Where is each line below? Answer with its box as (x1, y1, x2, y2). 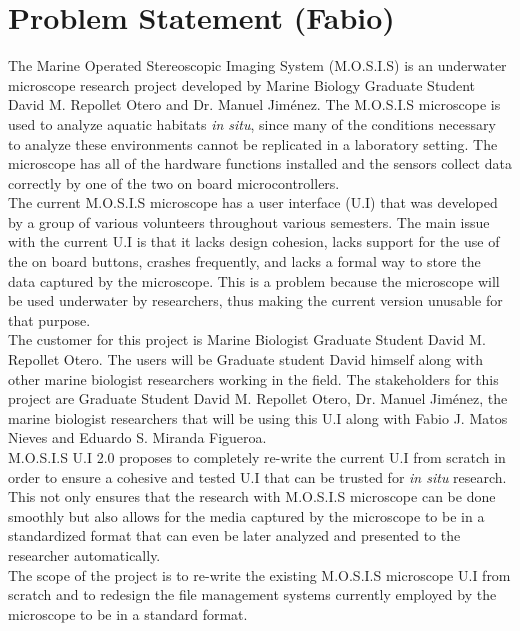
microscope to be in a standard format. (8, 603, 248, 624)
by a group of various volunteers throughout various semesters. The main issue (8, 211, 490, 232)
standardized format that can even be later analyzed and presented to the (8, 525, 461, 546)
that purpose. (8, 309, 91, 330)
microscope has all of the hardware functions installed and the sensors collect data (8, 153, 512, 174)
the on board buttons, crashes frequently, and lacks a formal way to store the (8, 251, 481, 272)
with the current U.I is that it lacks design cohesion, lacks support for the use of (8, 231, 500, 252)
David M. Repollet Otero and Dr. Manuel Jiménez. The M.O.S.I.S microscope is (8, 94, 501, 115)
